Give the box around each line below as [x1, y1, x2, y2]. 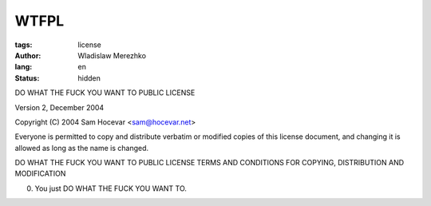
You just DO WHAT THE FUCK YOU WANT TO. [34, 184, 188, 193]
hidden [77, 73, 101, 83]
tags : [14, 40, 33, 50]
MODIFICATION [14, 168, 66, 179]
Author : [14, 50, 42, 60]
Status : [14, 73, 40, 83]
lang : [14, 62, 33, 72]
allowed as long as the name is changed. [14, 143, 149, 153]
